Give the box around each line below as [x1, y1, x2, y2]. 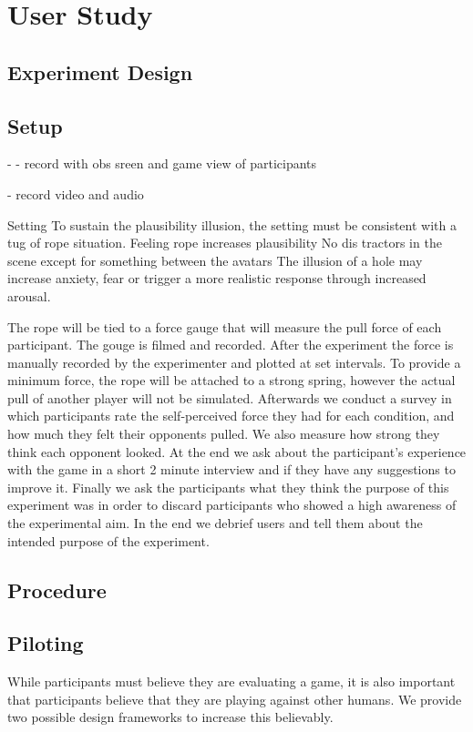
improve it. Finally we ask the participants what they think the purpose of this [7, 477, 449, 496]
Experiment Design [7, 57, 193, 86]
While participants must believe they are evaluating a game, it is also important [7, 672, 456, 691]
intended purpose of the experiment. [7, 531, 210, 550]
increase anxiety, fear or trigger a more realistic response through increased [7, 269, 427, 288]
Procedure [7, 575, 107, 604]
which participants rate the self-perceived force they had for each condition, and [7, 406, 455, 425]
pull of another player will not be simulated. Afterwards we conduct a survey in [7, 388, 452, 407]
